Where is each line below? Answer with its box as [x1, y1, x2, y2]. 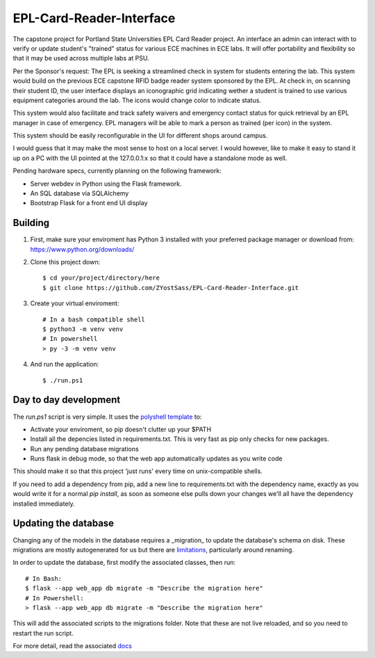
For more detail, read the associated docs [12, 642, 132, 650]
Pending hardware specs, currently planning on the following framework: [12, 167, 222, 175]
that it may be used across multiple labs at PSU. [12, 54, 149, 63]
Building [12, 217, 50, 229]
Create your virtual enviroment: [30, 299, 119, 307]
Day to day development [12, 394, 121, 406]
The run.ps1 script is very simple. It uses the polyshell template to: [12, 412, 202, 421]
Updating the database [12, 517, 115, 529]
